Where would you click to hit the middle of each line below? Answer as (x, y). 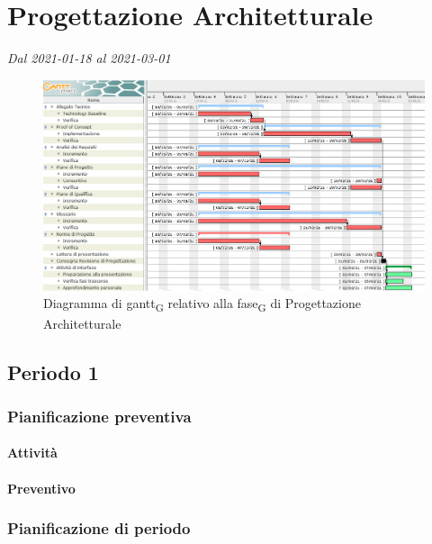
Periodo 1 (53, 372)
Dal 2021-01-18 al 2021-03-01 (89, 58)
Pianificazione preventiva (99, 416)
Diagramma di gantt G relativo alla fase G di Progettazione (202, 304)
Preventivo (41, 488)
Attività (32, 453)
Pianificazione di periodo (99, 528)
